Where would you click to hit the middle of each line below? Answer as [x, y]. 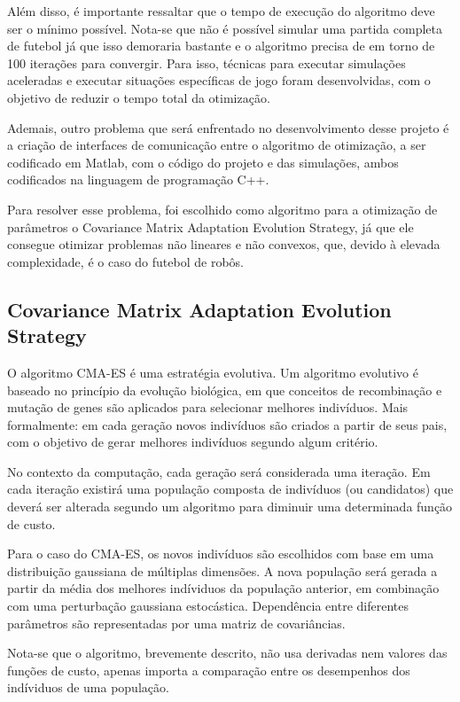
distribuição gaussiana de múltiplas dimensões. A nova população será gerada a [222, 570]
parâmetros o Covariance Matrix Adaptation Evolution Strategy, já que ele [211, 226]
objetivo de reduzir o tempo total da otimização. [139, 97]
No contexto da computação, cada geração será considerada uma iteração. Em [219, 471]
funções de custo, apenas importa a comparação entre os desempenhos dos [209, 670]
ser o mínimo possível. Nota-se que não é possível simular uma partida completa [225, 28]
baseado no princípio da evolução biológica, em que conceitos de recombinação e [225, 390]
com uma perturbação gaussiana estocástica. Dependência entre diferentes [208, 606]
